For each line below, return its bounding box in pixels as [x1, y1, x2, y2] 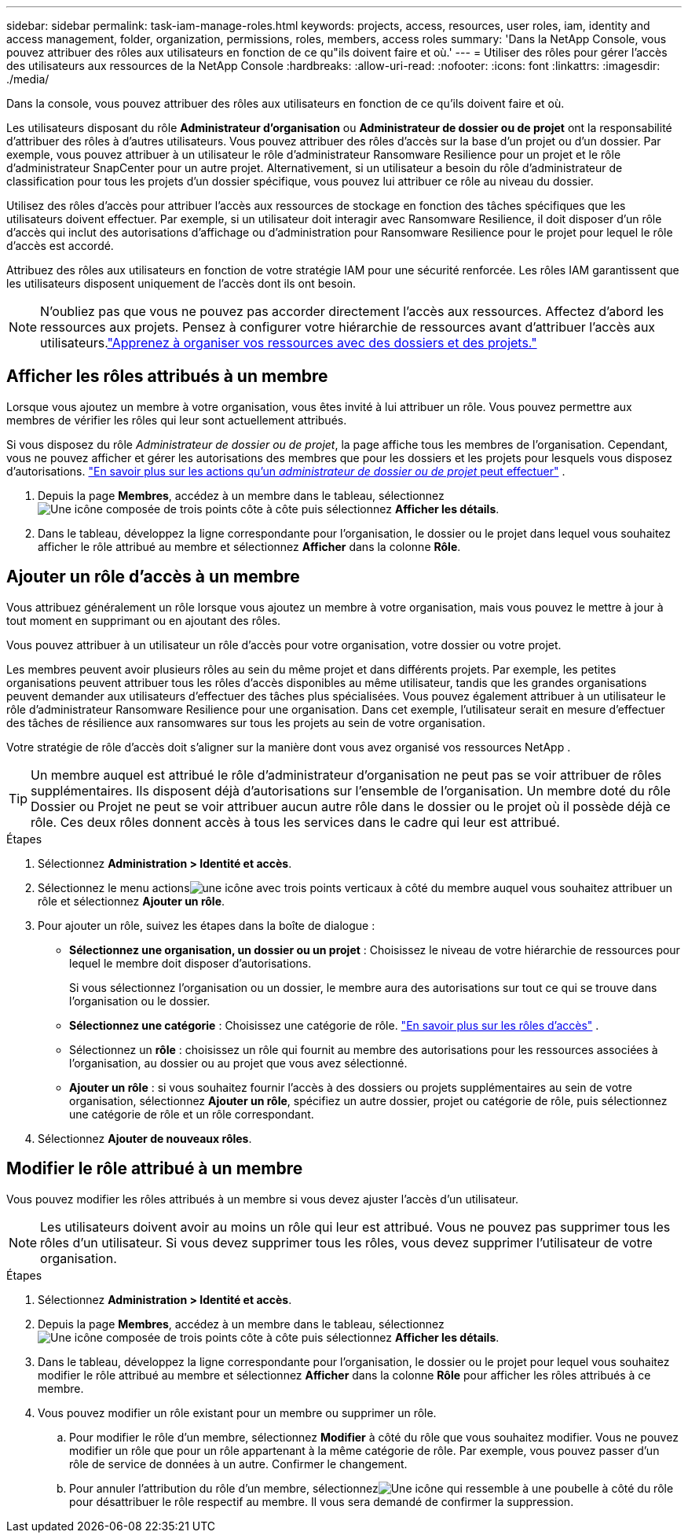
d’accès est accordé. [6, 239, 114, 252]
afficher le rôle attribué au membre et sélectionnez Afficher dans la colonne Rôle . [38, 539, 461, 553]
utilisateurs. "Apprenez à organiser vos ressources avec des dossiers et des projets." [40, 335, 537, 351]
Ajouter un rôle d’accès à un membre [6, 567, 300, 587]
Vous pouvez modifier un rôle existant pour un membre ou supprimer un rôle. [38, 1405, 437, 1420]
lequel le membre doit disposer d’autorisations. [69, 956, 312, 970]
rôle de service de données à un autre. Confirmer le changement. [69, 1456, 408, 1471]
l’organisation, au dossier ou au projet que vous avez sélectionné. [69, 1056, 408, 1070]
